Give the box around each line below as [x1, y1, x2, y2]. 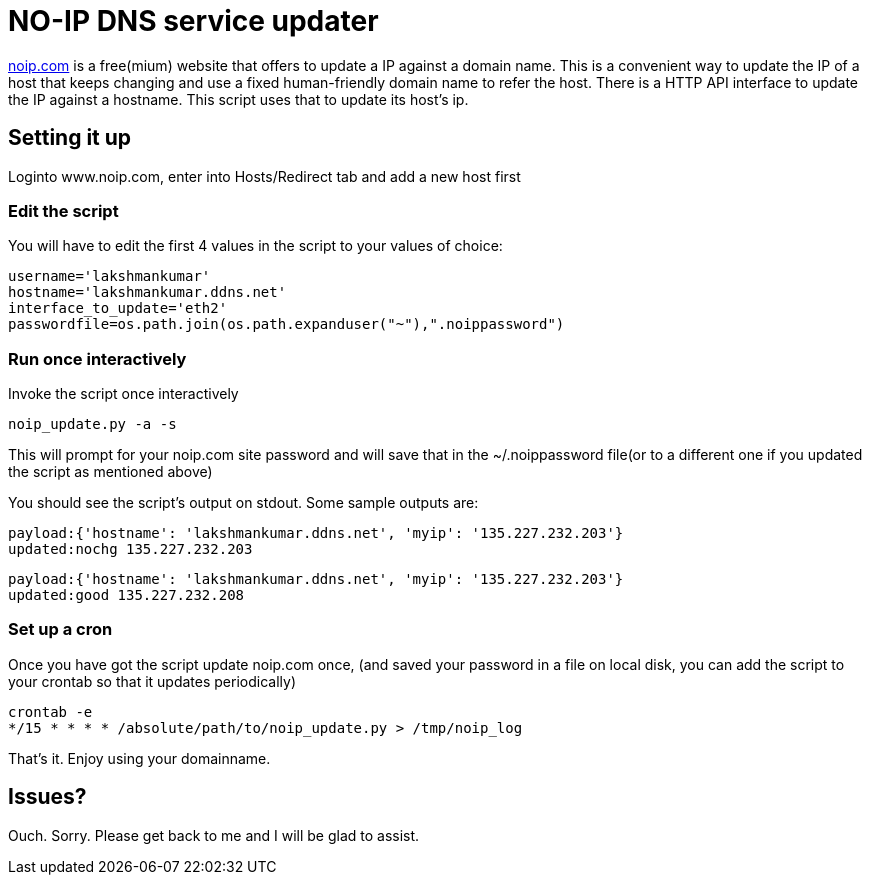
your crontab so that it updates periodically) [8, 672, 296, 690]
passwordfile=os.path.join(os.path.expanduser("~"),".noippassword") [8, 316, 565, 333]
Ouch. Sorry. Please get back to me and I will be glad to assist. [8, 826, 420, 844]
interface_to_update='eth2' [8, 300, 228, 317]
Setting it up [8, 125, 132, 151]
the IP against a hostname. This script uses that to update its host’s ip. [8, 90, 469, 108]
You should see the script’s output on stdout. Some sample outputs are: [8, 494, 479, 512]
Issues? [8, 784, 87, 810]
